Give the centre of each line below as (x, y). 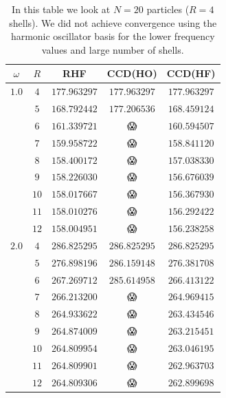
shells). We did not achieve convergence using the (113, 22)
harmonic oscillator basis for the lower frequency (113, 36)
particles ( (168, 9)
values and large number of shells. (113, 49)
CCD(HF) (191, 73)
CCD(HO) (132, 73)
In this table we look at (61, 9)
